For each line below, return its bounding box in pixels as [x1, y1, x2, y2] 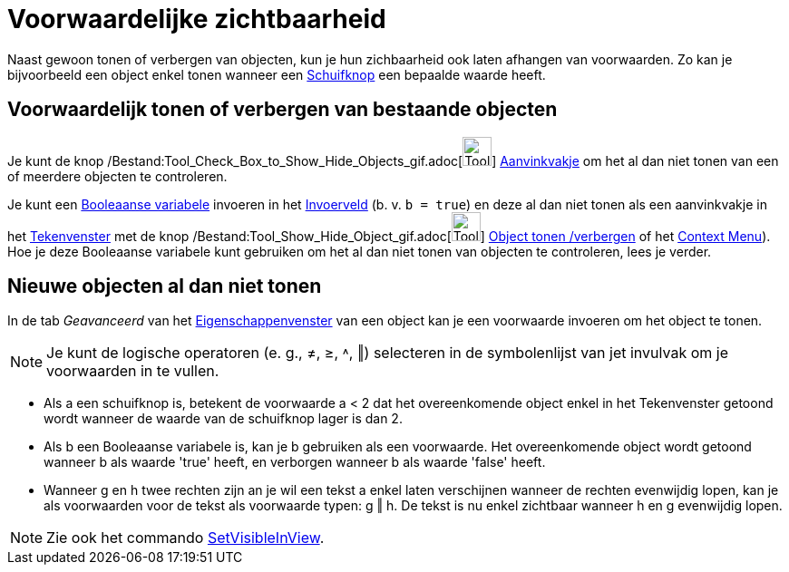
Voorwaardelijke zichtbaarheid [7, 4, 386, 34]
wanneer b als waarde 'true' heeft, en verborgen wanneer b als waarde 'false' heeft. [44, 454, 546, 470]
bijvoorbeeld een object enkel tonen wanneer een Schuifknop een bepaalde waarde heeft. [7, 66, 546, 82]
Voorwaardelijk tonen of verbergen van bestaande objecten [7, 98, 558, 121]
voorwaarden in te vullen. [46, 362, 219, 381]
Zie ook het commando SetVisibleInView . [46, 528, 325, 548]
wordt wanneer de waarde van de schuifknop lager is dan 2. [44, 411, 403, 427]
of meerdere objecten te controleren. [7, 168, 228, 184]
